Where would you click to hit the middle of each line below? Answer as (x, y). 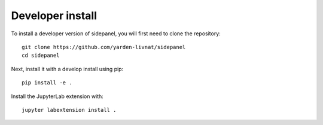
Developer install (54, 16)
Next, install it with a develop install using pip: (67, 69)
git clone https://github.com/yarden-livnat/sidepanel (104, 47)
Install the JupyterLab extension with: (57, 96)
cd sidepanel (41, 56)
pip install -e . (47, 83)
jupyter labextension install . (69, 110)
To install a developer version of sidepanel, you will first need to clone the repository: (116, 33)
